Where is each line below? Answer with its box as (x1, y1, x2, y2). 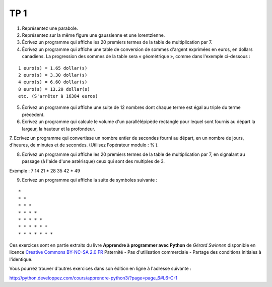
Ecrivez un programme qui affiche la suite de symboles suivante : (22, 177, 158, 183)
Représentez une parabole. (22, 25, 78, 31)
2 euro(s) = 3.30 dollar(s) (18, 72, 88, 78)
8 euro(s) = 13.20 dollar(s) (18, 86, 90, 92)
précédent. (22, 111, 45, 118)
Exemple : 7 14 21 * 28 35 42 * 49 (9, 167, 81, 174)
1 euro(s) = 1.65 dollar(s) (18, 65, 88, 71)
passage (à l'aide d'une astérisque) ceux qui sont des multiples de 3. (22, 158, 165, 164)
